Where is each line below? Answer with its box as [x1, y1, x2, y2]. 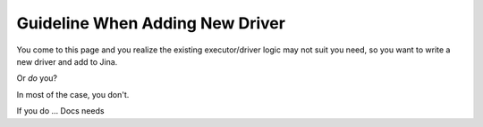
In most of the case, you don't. [16, 89, 130, 99]
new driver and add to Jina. [16, 56, 118, 67]
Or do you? [16, 73, 58, 83]
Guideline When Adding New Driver [16, 13, 286, 33]
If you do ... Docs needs [16, 106, 105, 116]
